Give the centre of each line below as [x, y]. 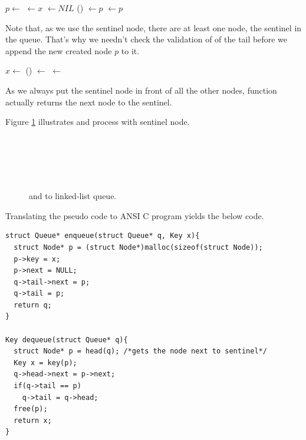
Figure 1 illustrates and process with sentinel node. [98, 122]
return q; [33, 305]
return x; [33, 420]
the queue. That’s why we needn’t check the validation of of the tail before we [147, 39]
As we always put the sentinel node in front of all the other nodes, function [141, 90]
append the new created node [59, 50]
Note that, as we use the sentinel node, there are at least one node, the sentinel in [154, 27]
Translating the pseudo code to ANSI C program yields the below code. [135, 215]
